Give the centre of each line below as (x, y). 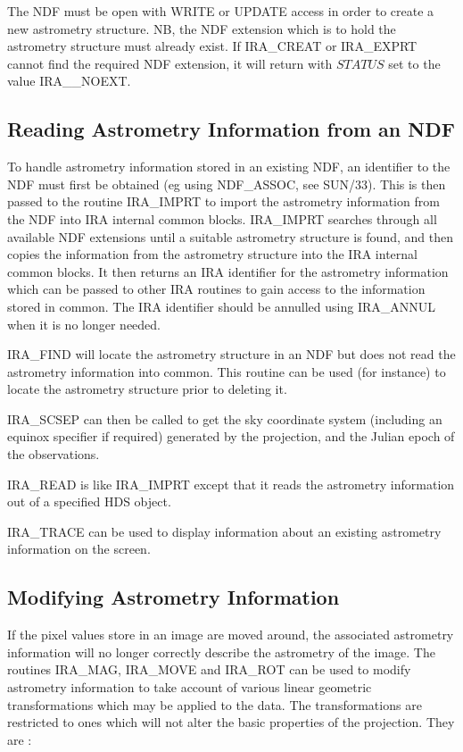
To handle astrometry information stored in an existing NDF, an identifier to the (229, 167)
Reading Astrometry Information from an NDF (231, 129)
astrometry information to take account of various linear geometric (190, 687)
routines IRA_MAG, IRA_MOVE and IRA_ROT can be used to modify (209, 669)
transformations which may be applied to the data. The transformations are (215, 704)
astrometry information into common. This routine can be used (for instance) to (227, 371)
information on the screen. (79, 549)
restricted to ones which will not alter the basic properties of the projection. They (231, 722)
